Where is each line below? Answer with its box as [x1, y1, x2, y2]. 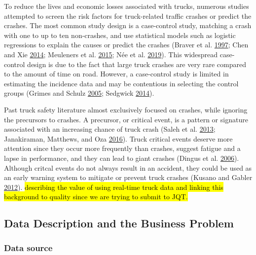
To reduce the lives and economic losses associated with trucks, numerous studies [4, 1, 249, 11]
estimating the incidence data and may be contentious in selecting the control [4, 78, 239, 88]
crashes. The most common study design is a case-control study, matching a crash [4, 20, 252, 31]
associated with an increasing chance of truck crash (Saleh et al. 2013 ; [4, 124, 216, 134]
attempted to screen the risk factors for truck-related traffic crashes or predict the [4, 10, 252, 21]
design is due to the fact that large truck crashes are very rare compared [27, 59, 247, 69]
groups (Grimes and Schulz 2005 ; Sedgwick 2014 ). [4, 88, 154, 98]
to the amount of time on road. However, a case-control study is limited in [4, 69, 229, 79]
